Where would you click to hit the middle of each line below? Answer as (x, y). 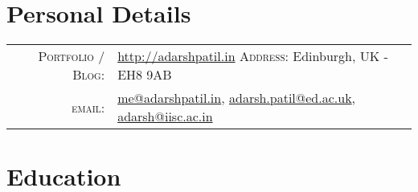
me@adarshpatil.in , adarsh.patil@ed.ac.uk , (237, 98)
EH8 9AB (145, 75)
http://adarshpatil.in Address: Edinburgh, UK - (253, 56)
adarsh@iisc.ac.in (165, 116)
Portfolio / (72, 56)
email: (88, 107)
